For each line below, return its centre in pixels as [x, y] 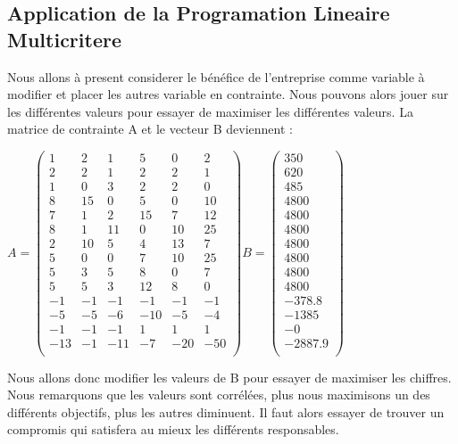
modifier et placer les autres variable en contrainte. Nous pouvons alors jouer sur [228, 94]
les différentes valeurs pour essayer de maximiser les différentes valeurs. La [210, 111]
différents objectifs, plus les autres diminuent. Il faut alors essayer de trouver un [226, 411]
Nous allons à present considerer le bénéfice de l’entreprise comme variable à [216, 76]
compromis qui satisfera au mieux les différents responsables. [173, 429]
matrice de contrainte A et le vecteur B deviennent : [150, 129]
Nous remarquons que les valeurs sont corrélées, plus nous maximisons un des [219, 395]
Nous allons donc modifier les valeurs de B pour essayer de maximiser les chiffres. [229, 377]
